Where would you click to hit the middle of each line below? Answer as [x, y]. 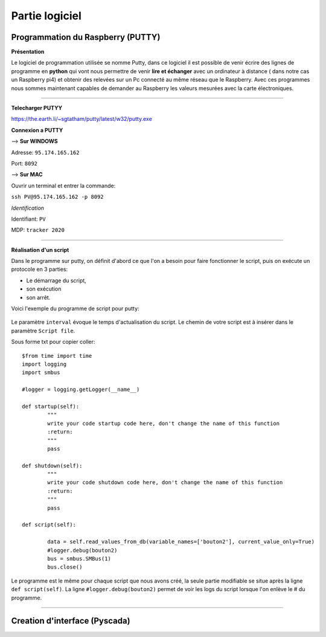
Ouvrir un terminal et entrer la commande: [63, 186]
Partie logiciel [46, 16]
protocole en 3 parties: [40, 270]
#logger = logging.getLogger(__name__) [81, 390]
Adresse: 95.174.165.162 [45, 152]
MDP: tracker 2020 [38, 230]
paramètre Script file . [43, 331]
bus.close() [65, 567]
